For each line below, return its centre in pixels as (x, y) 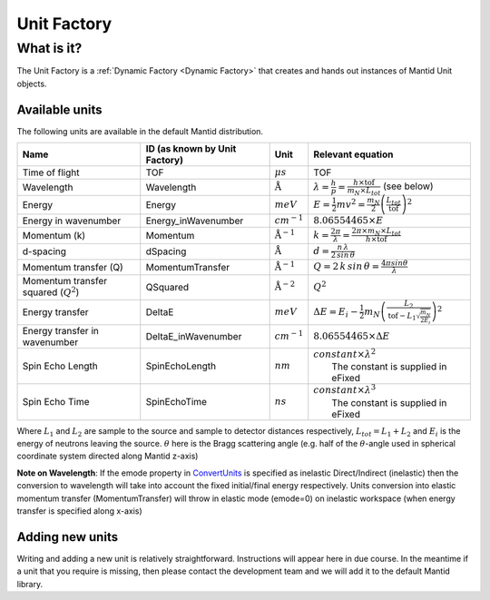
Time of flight (51, 172)
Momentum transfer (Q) (73, 267)
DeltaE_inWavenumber (194, 336)
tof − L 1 (402, 317)
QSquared (167, 288)
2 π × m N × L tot (376, 231)
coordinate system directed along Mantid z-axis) (108, 456)
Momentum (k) (54, 236)
